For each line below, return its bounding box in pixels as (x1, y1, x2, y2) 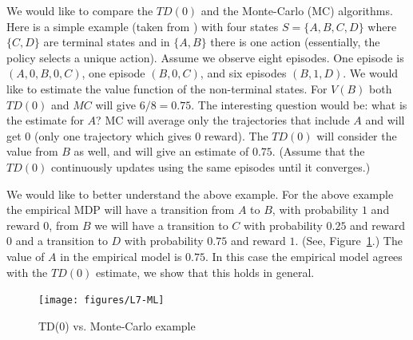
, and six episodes (200, 65, 287, 81)
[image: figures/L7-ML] (38, 295, 165, 306)
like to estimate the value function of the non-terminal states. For (6, 80, 328, 97)
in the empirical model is (60, 247, 182, 264)
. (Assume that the (272, 143, 365, 160)
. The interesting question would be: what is (191, 96, 407, 113)
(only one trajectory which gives (34, 127, 192, 144)
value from (6, 143, 58, 160)
